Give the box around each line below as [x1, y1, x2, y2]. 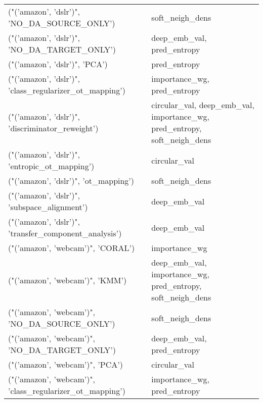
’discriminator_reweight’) [8, 122, 99, 134]
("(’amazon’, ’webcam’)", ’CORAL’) [8, 242, 135, 254]
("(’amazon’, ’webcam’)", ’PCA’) [8, 359, 123, 370]
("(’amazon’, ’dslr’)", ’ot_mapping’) [8, 175, 135, 186]
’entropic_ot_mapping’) [8, 160, 95, 172]
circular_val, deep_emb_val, [151, 99, 254, 111]
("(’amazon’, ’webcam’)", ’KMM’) [8, 274, 127, 286]
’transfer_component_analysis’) [8, 227, 122, 239]
